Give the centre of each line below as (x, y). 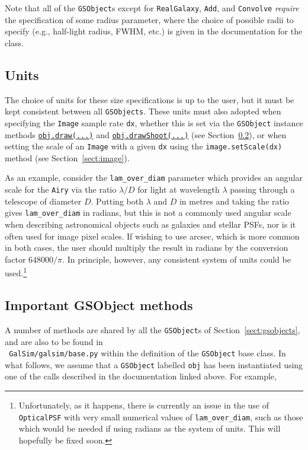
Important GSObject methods (99, 305)
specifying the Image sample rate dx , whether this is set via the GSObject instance (154, 122)
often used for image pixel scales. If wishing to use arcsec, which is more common (152, 236)
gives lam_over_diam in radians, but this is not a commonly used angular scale (148, 213)
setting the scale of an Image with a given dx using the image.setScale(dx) (144, 146)
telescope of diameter (43, 201)
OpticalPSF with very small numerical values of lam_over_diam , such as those (161, 417)
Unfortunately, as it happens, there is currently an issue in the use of (144, 405)
